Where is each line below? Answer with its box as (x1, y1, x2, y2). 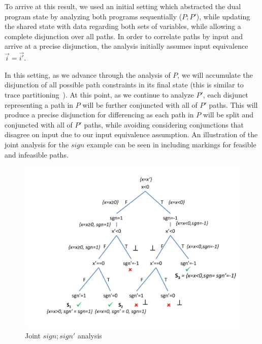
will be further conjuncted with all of (82, 99, 198, 110)
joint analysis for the (5, 139, 69, 149)
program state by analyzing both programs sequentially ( (5, 11, 182, 21)
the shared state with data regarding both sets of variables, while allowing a (5, 21, 241, 32)
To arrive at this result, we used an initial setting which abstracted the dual (5, 1, 241, 11)
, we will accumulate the (177, 69, 253, 80)
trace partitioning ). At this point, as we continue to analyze (5, 89, 194, 100)
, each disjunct (203, 89, 248, 100)
